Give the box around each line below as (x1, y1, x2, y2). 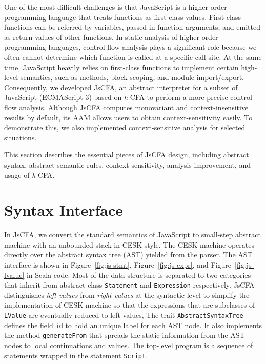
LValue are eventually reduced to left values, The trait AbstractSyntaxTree (4, 310, 243, 320)
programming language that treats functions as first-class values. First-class (4, 11, 241, 22)
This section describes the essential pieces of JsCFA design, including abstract (4, 149, 249, 160)
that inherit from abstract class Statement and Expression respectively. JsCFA (4, 279, 255, 290)
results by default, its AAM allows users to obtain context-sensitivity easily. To (4, 112, 253, 123)
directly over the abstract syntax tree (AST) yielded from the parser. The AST (4, 249, 253, 260)
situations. (4, 132, 37, 143)
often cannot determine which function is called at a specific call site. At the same (4, 51, 262, 62)
